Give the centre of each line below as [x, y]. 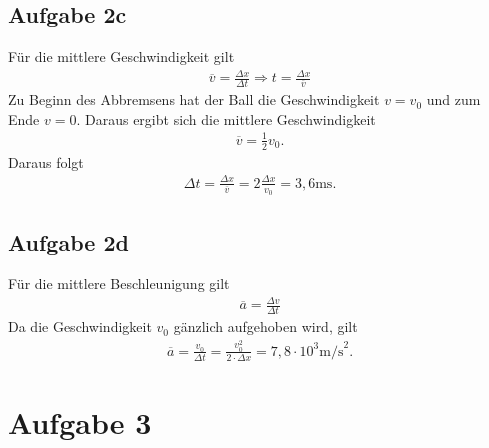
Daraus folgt [46, 161]
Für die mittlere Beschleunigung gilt [119, 283]
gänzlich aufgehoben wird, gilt [265, 326]
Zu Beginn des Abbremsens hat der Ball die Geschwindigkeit [194, 99]
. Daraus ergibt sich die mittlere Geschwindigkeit [226, 118]
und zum [453, 99]
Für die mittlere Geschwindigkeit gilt [121, 56]
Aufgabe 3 [80, 421]
